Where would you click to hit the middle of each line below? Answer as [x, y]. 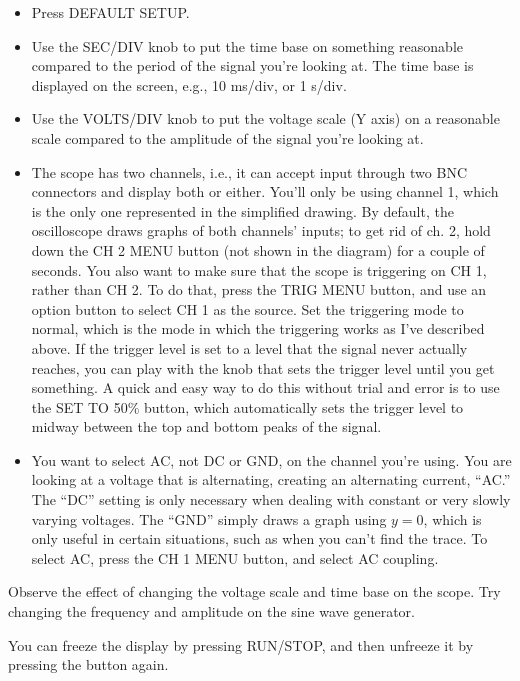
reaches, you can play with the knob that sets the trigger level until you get [263, 367]
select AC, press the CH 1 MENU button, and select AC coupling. [235, 557]
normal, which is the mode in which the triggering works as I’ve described [258, 328]
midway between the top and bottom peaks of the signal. [206, 426]
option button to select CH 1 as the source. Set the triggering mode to [247, 308]
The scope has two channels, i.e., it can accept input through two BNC [249, 171]
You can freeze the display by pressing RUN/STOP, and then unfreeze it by [241, 644]
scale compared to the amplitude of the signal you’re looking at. [227, 137]
